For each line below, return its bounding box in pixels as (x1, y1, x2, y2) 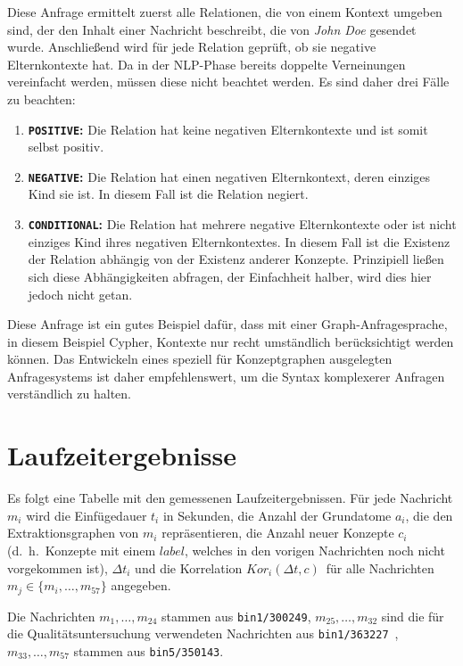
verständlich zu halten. (7, 384, 131, 403)
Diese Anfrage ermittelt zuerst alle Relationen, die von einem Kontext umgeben (7, 3, 442, 21)
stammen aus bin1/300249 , (161, 606, 311, 625)
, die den (405, 506, 453, 524)
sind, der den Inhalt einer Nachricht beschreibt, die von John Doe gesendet (7, 20, 417, 38)
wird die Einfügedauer (26, 506, 147, 524)
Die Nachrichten (7, 606, 95, 625)
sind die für (381, 606, 444, 625)
